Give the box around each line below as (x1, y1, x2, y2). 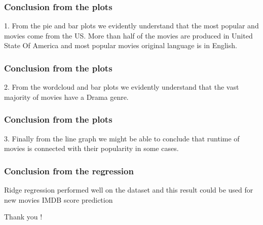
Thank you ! (4, 211, 43, 222)
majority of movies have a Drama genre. (4, 91, 129, 102)
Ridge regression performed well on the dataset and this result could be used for (4, 184, 253, 195)
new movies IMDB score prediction (4, 194, 113, 205)
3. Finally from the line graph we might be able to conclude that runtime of (4, 133, 240, 143)
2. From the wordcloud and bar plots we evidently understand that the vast (4, 82, 239, 92)
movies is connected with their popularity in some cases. (4, 143, 179, 154)
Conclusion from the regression (4, 164, 134, 177)
